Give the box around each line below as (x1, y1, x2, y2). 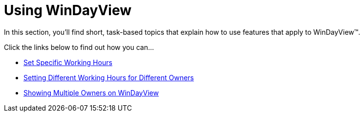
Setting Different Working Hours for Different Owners (23, 73, 194, 82)
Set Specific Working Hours (23, 58, 112, 67)
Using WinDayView (4, 2, 132, 19)
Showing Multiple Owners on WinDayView (23, 88, 159, 97)
